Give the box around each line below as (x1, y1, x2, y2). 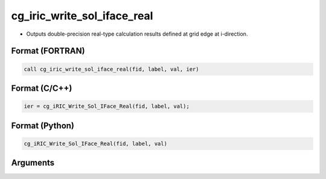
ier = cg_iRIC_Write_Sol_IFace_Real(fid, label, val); (24, 103, 190, 110)
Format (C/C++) (11, 83, 72, 93)
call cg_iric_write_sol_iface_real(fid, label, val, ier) (24, 65, 199, 73)
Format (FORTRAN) (11, 46, 85, 56)
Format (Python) (11, 120, 75, 131)
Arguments (11, 158, 55, 168)
